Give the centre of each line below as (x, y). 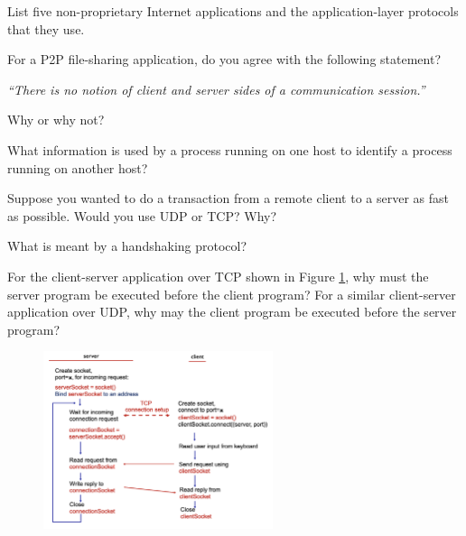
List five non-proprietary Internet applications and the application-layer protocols (233, 11)
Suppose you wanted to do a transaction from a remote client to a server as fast (228, 198)
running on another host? (78, 167)
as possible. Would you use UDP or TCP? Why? (142, 215)
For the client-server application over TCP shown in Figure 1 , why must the (218, 276)
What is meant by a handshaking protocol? (127, 246)
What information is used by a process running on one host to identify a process (230, 149)
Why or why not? (56, 120)
